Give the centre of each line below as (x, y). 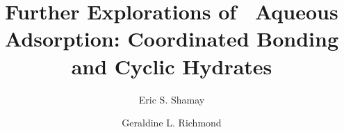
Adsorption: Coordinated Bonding (171, 39)
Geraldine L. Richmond (172, 123)
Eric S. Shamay (172, 99)
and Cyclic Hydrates (172, 66)
